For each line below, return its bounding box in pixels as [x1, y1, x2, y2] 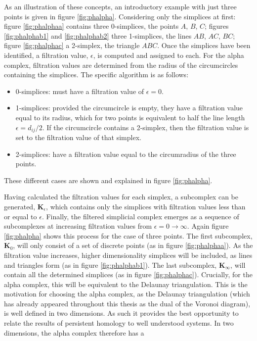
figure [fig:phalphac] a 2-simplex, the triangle [4, 40, 140, 50]
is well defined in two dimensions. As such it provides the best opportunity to [4, 308, 239, 318]
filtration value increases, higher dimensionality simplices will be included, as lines [4, 249, 253, 260]
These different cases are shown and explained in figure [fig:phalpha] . [4, 175, 213, 185]
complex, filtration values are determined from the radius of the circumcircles [4, 59, 238, 70]
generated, [4, 201, 36, 211]
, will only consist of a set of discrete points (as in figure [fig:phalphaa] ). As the [13, 240, 253, 250]
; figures [205, 21, 229, 31]
